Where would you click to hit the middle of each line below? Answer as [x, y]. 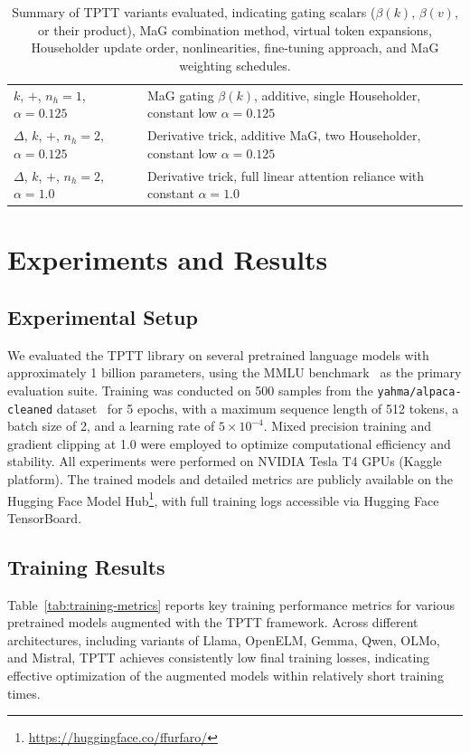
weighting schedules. [235, 65]
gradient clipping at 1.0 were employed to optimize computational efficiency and [229, 443]
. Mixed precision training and [348, 426]
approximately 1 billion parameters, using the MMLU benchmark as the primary [235, 372]
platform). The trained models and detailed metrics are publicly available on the [230, 479]
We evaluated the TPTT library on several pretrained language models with [218, 354]
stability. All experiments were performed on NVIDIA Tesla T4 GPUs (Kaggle [225, 461]
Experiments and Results [168, 259]
